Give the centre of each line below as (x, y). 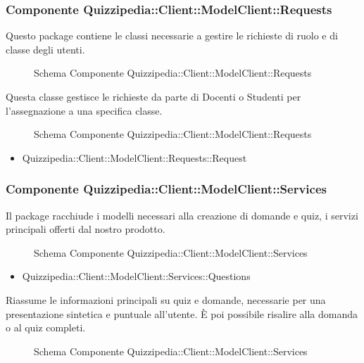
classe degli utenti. (45, 49)
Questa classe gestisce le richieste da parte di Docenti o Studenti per (153, 96)
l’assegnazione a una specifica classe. (84, 110)
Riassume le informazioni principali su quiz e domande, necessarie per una (166, 299)
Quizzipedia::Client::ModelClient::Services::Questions (136, 276)
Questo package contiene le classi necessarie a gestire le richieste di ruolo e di (172, 36)
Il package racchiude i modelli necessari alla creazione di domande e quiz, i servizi (182, 215)
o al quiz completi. (46, 327)
